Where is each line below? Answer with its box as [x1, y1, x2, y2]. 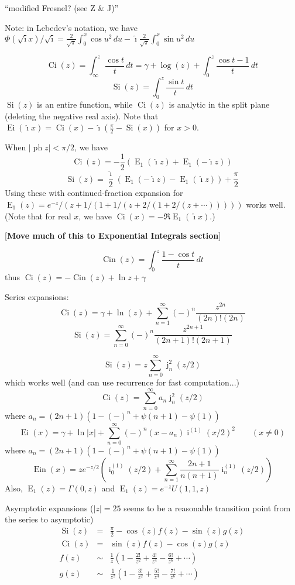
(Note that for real [5, 209, 71, 222]
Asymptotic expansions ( [5, 501, 94, 514]
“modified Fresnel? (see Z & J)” [5, 2, 119, 13]
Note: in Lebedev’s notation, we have [5, 21, 138, 33]
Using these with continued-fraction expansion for [5, 187, 183, 199]
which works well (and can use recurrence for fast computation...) [5, 376, 239, 388]
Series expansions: [5, 290, 69, 302]
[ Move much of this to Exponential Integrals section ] [5, 229, 221, 242]
